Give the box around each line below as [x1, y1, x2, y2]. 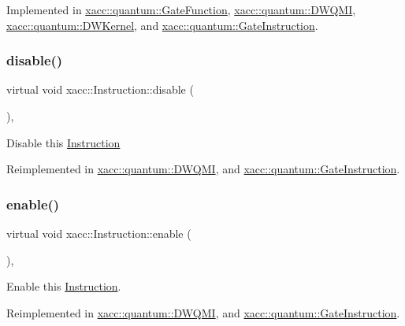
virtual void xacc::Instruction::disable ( [6, 81, 194, 98]
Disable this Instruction [6, 134, 121, 150]
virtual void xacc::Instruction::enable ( [6, 225, 191, 241]
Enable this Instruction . [6, 278, 121, 295]
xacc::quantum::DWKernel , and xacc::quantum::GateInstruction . [6, 17, 318, 33]
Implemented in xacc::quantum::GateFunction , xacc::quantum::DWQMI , [6, 2, 356, 17]
